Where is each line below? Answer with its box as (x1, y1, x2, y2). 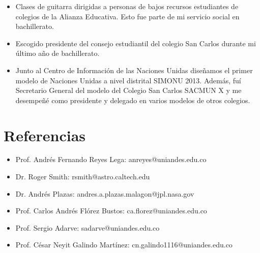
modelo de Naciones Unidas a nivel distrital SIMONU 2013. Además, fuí (15, 75, 241, 85)
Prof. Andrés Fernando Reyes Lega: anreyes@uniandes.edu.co (15, 154, 207, 165)
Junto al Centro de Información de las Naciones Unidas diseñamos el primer (15, 65, 253, 75)
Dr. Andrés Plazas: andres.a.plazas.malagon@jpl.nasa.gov (15, 188, 194, 199)
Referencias (4, 124, 86, 145)
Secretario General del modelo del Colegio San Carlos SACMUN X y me (15, 85, 242, 96)
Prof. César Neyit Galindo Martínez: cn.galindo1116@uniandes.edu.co (15, 239, 233, 250)
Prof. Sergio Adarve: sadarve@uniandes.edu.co (15, 222, 160, 233)
